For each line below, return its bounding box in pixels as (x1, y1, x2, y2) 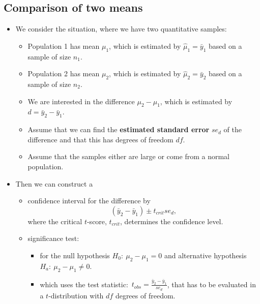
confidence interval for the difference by (27, 195, 151, 206)
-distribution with (48, 290, 104, 300)
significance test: (27, 233, 79, 244)
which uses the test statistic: (40, 279, 128, 289)
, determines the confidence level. (120, 216, 223, 226)
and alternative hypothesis (164, 250, 247, 260)
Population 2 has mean (27, 68, 100, 79)
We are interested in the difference (27, 96, 135, 106)
